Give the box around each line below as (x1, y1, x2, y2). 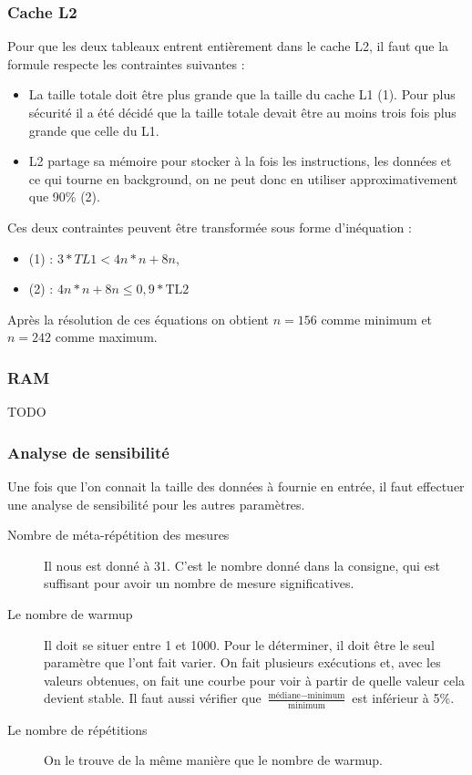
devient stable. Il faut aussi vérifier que (44, 688, 262, 708)
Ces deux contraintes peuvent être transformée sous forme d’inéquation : (7, 217, 412, 236)
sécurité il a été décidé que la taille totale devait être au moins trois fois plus (28, 103, 457, 121)
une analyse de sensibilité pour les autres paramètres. (7, 494, 305, 513)
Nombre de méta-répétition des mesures (7, 525, 230, 544)
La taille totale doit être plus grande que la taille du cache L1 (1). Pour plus (28, 85, 456, 104)
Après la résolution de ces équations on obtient (7, 309, 269, 328)
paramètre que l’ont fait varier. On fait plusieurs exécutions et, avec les (44, 653, 441, 672)
